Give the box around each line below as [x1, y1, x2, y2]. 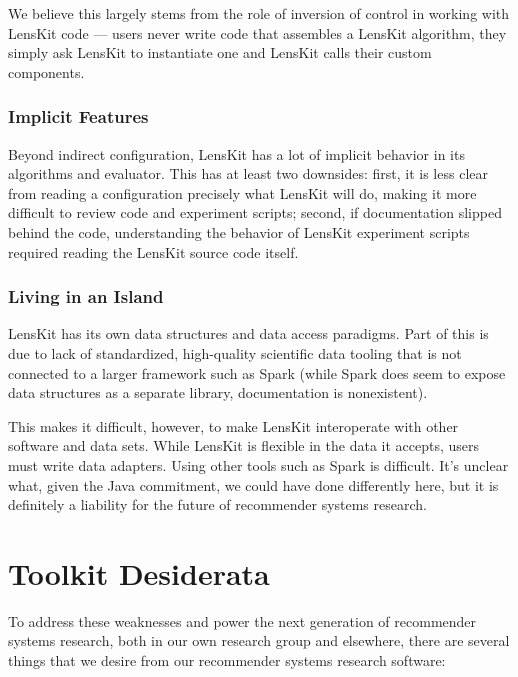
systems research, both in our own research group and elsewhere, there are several [8, 630, 510, 651]
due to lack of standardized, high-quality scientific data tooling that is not [8, 342, 462, 363]
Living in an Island [8, 284, 164, 309]
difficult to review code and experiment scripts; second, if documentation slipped [8, 202, 502, 223]
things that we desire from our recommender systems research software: [8, 650, 446, 671]
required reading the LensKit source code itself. [8, 241, 299, 262]
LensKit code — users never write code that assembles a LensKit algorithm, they [8, 22, 507, 43]
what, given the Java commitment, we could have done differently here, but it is [8, 474, 499, 495]
